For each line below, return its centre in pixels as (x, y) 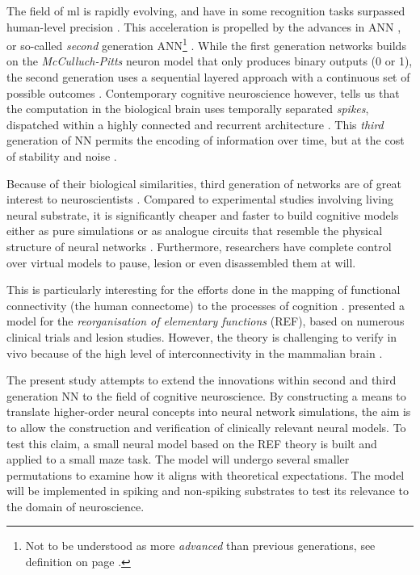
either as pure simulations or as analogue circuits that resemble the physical (195, 231)
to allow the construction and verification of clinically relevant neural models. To (206, 427)
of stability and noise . (62, 156)
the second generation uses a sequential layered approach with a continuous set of (208, 77)
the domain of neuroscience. (76, 506)
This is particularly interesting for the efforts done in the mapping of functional (204, 290)
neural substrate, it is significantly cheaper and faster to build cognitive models (203, 214)
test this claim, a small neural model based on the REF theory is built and (192, 443)
